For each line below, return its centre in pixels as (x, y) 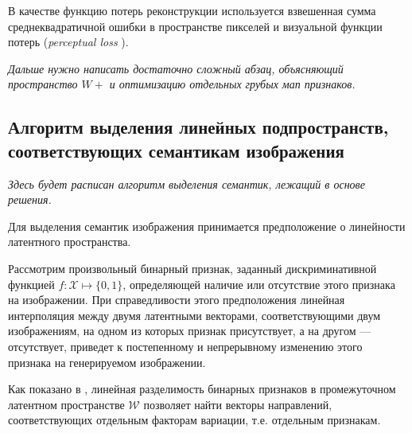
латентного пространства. (70, 242)
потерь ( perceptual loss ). (68, 42)
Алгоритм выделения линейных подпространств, (198, 127)
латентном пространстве (66, 404)
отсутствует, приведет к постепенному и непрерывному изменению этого (185, 346)
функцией (31, 284)
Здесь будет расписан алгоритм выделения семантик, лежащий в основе (187, 183)
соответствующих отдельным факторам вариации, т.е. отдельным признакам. (194, 420)
